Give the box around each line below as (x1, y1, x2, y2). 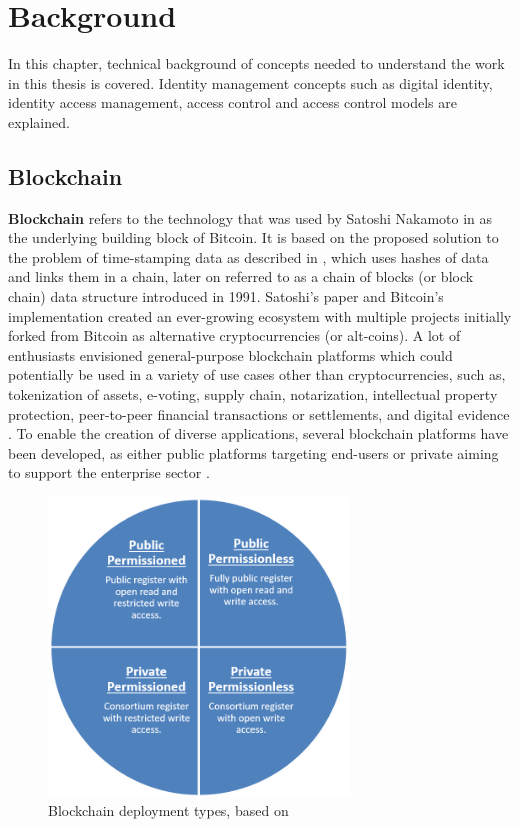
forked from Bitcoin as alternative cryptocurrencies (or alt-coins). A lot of (8, 325, 461, 346)
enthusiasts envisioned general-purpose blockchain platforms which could (8, 344, 453, 365)
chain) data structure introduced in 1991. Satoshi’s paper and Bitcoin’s (8, 286, 444, 307)
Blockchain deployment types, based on (48, 800, 289, 821)
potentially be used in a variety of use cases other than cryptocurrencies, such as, (8, 364, 506, 385)
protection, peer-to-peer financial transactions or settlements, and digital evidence (8, 403, 510, 424)
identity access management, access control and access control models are (8, 92, 457, 113)
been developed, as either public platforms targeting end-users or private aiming (8, 442, 499, 463)
